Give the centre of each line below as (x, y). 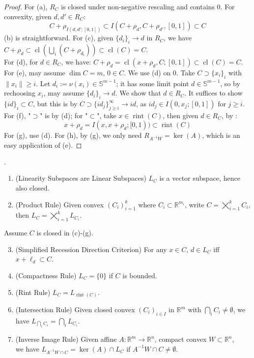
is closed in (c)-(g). (65, 233)
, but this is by (55, 104)
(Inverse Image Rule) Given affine (66, 339)
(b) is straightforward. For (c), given (59, 38)
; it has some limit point (153, 83)
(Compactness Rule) (46, 275)
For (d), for (21, 61)
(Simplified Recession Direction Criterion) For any (91, 249)
